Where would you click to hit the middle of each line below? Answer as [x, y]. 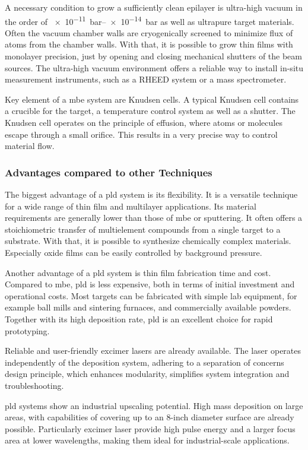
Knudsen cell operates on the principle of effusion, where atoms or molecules [144, 122]
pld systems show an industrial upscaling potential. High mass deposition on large [154, 405]
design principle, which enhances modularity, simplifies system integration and [147, 374]
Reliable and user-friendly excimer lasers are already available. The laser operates [153, 351]
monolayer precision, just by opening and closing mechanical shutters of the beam [154, 56]
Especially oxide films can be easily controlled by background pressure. [134, 252]
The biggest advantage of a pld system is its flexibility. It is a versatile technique [151, 194]
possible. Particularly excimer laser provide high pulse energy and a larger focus [150, 428]
